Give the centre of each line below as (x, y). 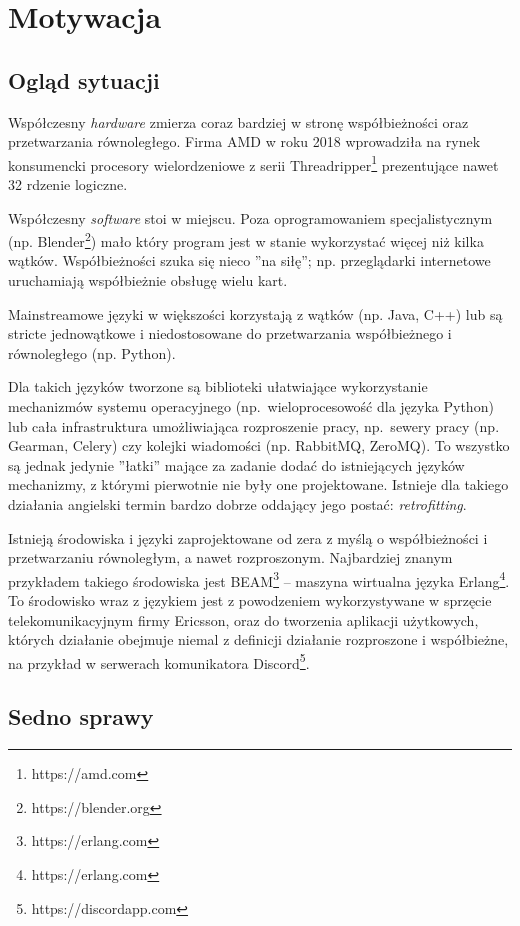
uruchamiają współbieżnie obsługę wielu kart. (148, 280)
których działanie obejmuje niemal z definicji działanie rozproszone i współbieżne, (258, 639)
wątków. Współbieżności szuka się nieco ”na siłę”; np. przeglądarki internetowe (249, 260)
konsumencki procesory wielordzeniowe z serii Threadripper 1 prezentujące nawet (253, 163)
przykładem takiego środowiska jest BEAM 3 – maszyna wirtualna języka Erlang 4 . (259, 579)
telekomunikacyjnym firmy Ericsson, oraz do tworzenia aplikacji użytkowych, (243, 619)
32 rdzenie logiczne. (68, 184)
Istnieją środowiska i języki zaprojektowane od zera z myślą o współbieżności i (248, 537)
